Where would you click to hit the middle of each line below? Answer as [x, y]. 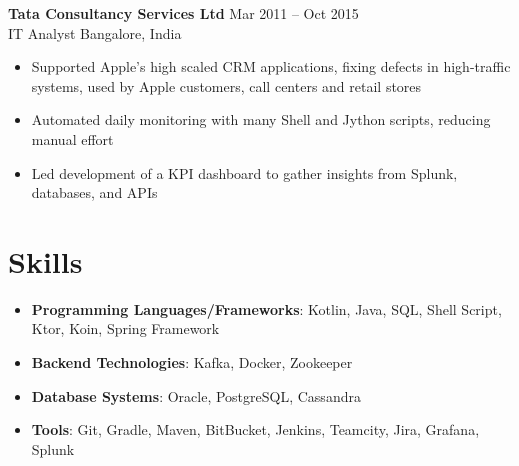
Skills [45, 260]
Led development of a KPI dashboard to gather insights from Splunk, [244, 172]
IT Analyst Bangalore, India [95, 32]
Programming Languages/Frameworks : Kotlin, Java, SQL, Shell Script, [266, 308]
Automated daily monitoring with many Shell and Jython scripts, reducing [261, 119]
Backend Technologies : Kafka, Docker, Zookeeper [192, 362]
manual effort [72, 138]
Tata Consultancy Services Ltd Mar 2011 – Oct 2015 [183, 13]
